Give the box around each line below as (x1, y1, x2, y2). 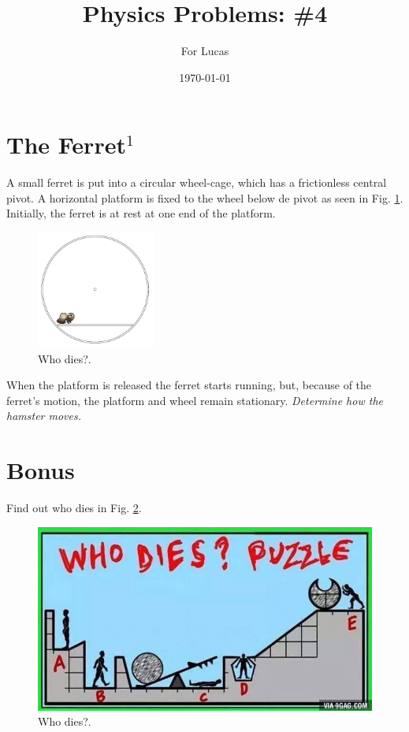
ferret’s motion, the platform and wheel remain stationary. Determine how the (6, 392, 383, 408)
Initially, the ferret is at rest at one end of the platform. (6, 205, 276, 221)
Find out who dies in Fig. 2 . (6, 500, 142, 515)
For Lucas (180, 43, 229, 59)
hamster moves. (6, 407, 82, 424)
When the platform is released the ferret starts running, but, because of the (6, 377, 372, 393)
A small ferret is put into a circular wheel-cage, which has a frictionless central (6, 174, 387, 191)
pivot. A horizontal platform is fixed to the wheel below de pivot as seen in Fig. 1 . (6, 189, 403, 206)
